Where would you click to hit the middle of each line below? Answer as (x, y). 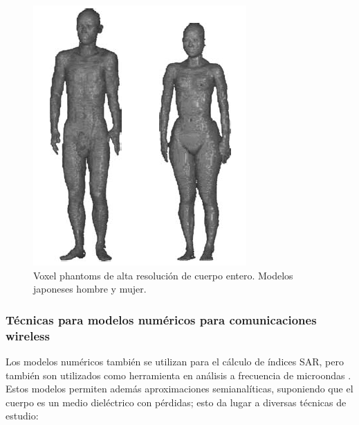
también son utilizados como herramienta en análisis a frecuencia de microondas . (178, 375)
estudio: (22, 416)
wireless (28, 335)
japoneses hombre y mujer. (90, 289)
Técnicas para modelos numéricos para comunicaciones (161, 319)
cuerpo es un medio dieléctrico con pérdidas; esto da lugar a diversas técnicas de (176, 402)
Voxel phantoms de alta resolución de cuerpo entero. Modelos (163, 275)
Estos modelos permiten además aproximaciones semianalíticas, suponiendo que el (179, 389)
